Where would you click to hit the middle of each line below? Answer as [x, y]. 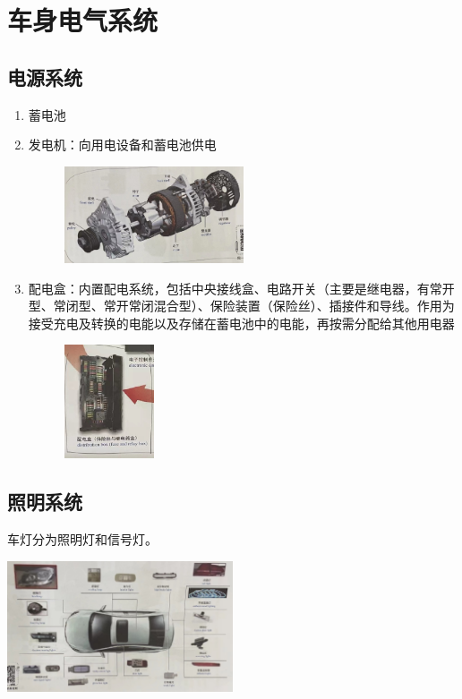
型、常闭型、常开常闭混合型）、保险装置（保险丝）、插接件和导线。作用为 [241, 306]
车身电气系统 [83, 20]
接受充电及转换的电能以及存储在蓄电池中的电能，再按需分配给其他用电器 [241, 323]
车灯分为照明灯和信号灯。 [82, 539]
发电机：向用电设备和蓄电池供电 [122, 145]
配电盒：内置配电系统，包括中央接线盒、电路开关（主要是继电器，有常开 [241, 288]
